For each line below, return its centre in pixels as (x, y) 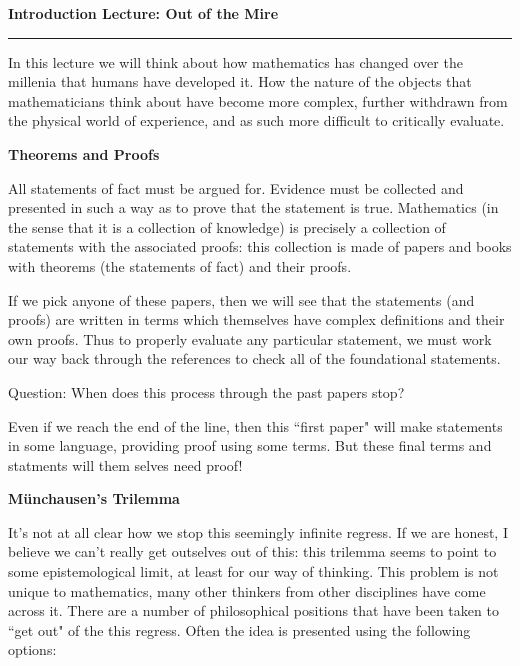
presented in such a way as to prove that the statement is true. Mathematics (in (253, 207)
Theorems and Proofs (84, 153)
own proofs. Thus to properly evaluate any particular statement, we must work (250, 338)
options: (32, 649)
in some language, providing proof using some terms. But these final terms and (250, 445)
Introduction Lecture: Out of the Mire (143, 13)
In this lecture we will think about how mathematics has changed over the (235, 61)
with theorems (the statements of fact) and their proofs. (180, 265)
